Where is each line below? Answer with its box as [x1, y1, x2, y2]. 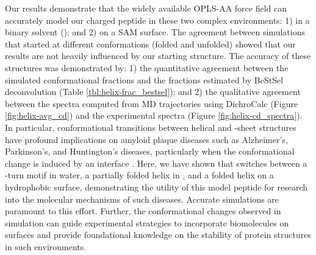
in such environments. [5, 240, 87, 253]
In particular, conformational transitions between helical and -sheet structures [5, 121, 296, 133]
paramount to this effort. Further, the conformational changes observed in [5, 204, 281, 217]
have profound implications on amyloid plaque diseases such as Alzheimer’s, [5, 133, 288, 145]
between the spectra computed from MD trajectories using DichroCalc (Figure [5, 97, 298, 110]
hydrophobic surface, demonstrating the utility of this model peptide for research [5, 180, 308, 193]
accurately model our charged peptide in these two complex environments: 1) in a [5, 13, 310, 26]
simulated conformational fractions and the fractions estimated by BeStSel [5, 73, 284, 86]
